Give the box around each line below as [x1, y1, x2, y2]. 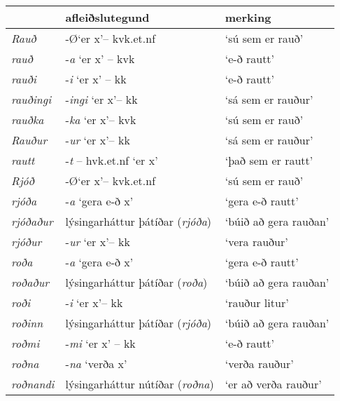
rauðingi [11, 91, 52, 107]
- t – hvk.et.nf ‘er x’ [65, 152, 158, 168]
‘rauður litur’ [225, 294, 289, 311]
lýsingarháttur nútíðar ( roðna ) [65, 376, 214, 392]
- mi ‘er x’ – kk [65, 335, 136, 351]
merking [225, 9, 271, 25]
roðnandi [11, 376, 55, 392]
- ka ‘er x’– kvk [65, 111, 136, 128]
